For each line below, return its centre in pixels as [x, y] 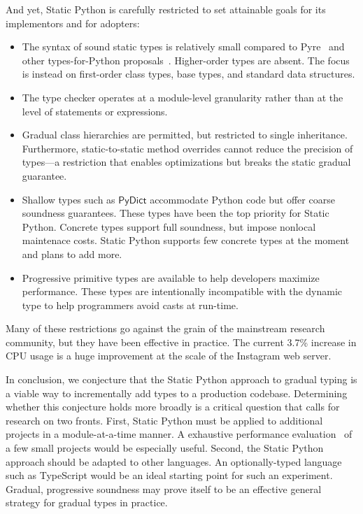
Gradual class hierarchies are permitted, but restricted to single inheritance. [185, 135]
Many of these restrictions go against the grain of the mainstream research [165, 328]
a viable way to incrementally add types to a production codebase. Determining [177, 393]
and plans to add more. [72, 254]
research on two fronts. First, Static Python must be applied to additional [164, 420]
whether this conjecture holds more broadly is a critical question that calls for [173, 407]
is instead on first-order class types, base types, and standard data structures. [188, 74]
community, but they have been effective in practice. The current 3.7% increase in [181, 342]
